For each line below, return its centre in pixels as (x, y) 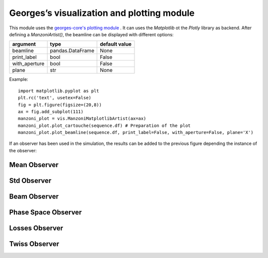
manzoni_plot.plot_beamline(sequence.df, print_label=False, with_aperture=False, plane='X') (136, 132)
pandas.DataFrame (72, 51)
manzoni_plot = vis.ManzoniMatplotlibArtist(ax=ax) (82, 119)
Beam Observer (34, 196)
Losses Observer (36, 228)
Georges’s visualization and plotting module (102, 13)
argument (24, 44)
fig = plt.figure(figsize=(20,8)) (60, 105)
